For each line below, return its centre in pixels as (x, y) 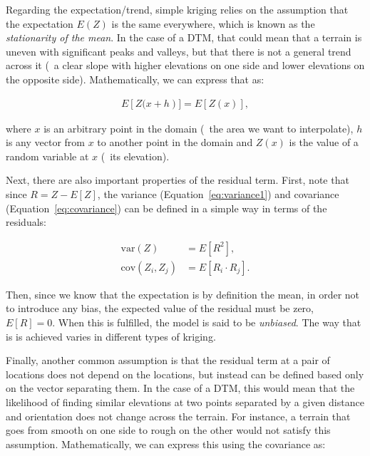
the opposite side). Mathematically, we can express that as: (135, 79)
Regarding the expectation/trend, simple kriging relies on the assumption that (177, 9)
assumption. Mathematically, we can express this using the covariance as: (166, 444)
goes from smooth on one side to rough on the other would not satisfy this (168, 430)
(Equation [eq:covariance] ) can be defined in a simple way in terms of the (166, 208)
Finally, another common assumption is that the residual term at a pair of (168, 360)
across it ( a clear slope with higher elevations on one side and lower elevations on (185, 65)
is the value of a (324, 142)
